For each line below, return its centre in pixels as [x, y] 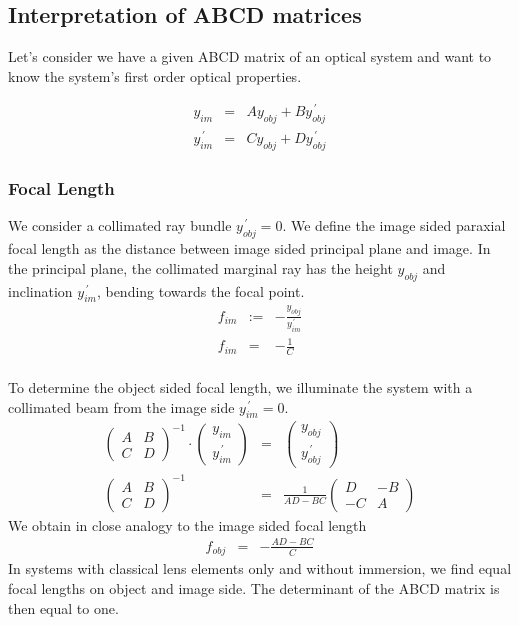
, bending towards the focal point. [200, 290]
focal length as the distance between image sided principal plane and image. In [249, 248]
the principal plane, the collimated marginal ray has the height [200, 267]
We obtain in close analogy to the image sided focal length [187, 524]
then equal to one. [63, 607]
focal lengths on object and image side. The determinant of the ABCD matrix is [254, 587]
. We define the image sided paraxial [394, 225]
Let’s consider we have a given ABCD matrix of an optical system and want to [250, 56]
